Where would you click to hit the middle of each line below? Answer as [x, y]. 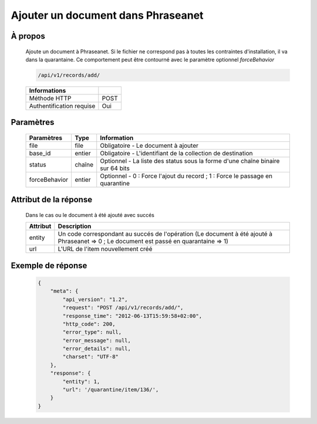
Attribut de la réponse [52, 200]
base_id [40, 153]
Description [75, 226]
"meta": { [64, 291]
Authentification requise [62, 106]
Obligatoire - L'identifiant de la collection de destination [176, 153]
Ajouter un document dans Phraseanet [107, 15]
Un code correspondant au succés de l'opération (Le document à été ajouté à [165, 234]
